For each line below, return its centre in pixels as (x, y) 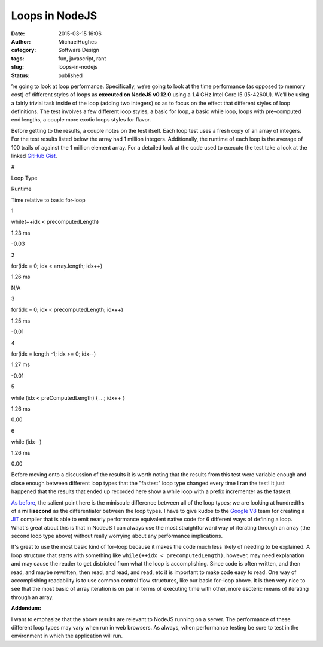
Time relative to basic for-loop (48, 200)
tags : (18, 58)
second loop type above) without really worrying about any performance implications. (117, 536)
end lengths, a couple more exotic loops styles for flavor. (81, 120)
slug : (17, 67)
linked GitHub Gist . (34, 156)
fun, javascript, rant (82, 58)
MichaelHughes (77, 41)
